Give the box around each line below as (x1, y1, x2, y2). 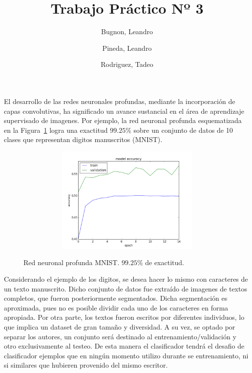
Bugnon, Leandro (101, 26, 153, 37)
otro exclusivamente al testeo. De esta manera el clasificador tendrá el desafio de (4, 341, 245, 351)
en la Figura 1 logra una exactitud (4, 124, 108, 135)
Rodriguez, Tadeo (101, 59, 153, 69)
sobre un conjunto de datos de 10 (133, 124, 233, 135)
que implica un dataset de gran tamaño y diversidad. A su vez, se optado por (4, 322, 235, 332)
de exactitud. (145, 257, 184, 268)
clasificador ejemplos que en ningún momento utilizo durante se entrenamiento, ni (4, 350, 249, 360)
